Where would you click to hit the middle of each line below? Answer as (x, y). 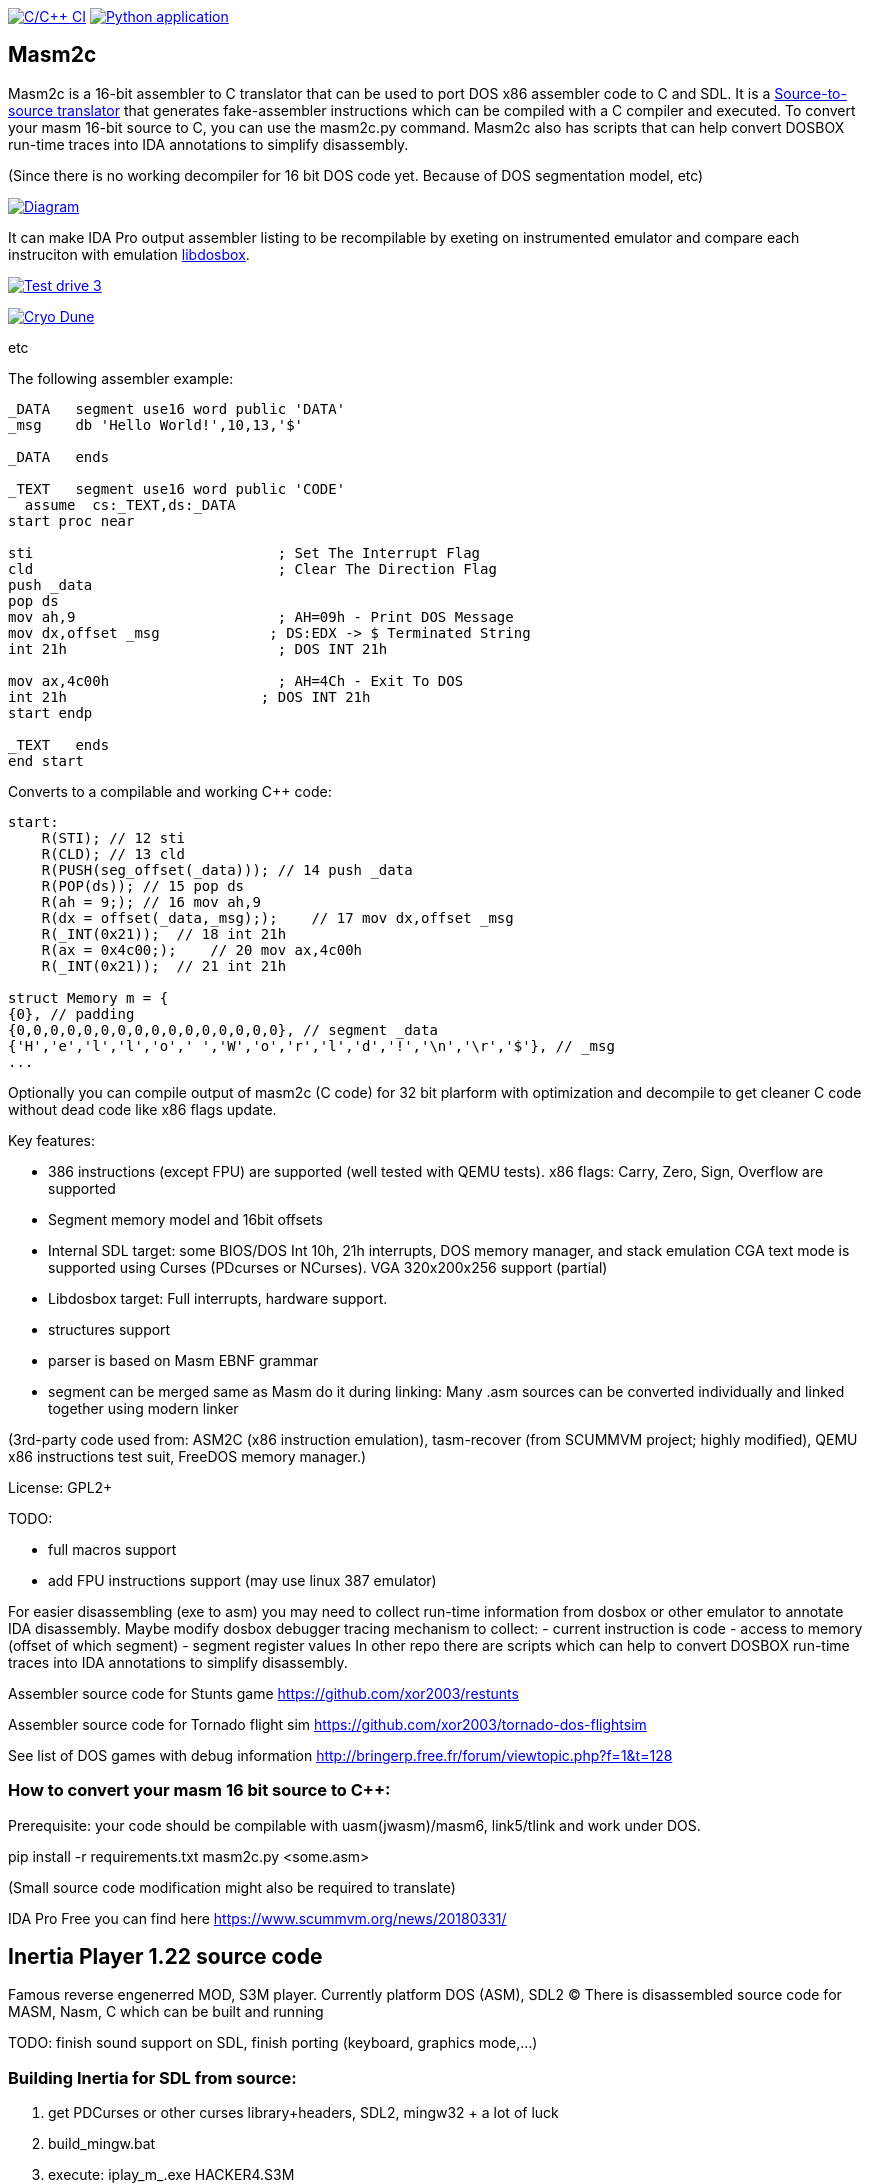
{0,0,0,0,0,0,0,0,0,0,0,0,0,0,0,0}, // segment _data (223, 1029)
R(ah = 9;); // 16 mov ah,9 (151, 901)
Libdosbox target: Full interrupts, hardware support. (218, 1298)
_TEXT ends (59, 744)
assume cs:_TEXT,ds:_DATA (130, 504)
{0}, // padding (71, 1013)
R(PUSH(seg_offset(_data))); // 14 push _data (227, 869)
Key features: (51, 1140)
